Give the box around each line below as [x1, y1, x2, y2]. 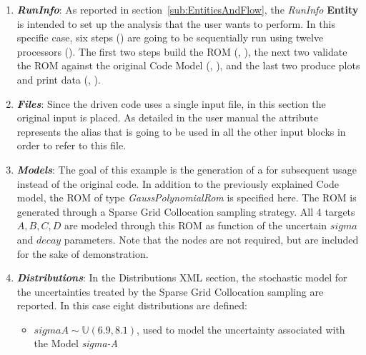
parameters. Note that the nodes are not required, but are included [64, 231, 359, 246]
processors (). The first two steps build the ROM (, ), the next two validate [16, 44, 347, 59]
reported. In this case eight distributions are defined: [16, 298, 247, 313]
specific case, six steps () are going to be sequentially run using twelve [16, 30, 324, 45]
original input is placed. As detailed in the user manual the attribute [16, 110, 318, 125]
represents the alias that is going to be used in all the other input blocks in [16, 124, 346, 139]
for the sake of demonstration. [16, 246, 149, 261]
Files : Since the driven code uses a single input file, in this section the [16, 96, 326, 111]
